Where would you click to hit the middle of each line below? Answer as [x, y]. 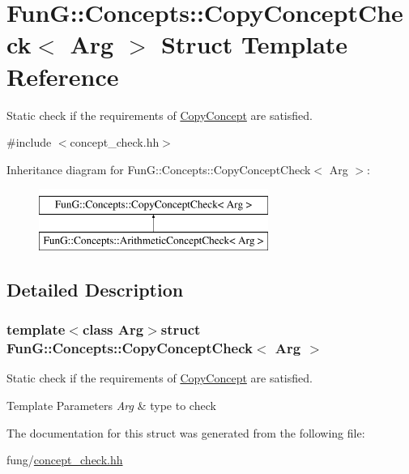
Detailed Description [95, 289]
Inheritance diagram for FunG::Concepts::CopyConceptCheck [159, 169]
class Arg [113, 329]
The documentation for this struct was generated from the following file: [186, 432]
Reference [63, 76]
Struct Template [254, 44]
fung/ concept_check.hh [65, 460]
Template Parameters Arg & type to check [111, 405]
